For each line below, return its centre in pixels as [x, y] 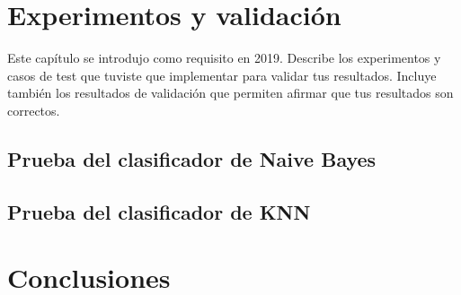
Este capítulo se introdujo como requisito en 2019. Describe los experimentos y [224, 58]
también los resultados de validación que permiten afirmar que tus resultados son [230, 93]
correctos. [34, 110]
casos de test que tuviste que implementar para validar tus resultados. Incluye [222, 75]
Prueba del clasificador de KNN [159, 211]
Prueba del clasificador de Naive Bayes [192, 158]
